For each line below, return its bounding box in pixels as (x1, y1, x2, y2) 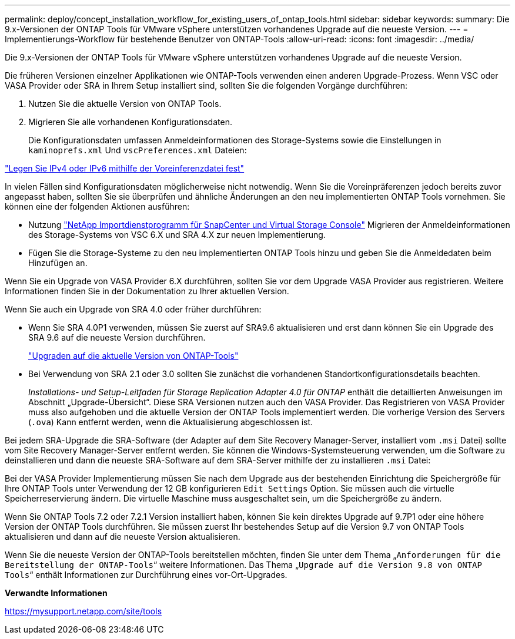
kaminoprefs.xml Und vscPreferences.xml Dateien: (28, 145, 247, 155)
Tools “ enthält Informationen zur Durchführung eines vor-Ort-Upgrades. (5, 570, 287, 580)
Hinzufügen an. (28, 258, 88, 268)
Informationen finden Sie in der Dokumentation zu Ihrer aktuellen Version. (5, 286, 289, 296)
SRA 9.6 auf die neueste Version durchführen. (28, 332, 206, 342)
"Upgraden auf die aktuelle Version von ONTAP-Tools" (28, 351, 239, 361)
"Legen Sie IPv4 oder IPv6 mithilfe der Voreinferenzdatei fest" (5, 163, 245, 173)
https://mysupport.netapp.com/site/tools (5, 606, 162, 616)
